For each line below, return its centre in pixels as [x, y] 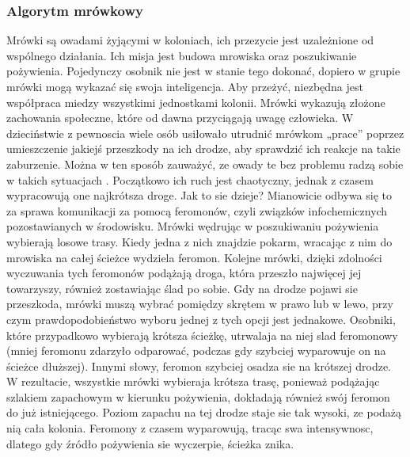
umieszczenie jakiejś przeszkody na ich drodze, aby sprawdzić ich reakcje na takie [203, 149]
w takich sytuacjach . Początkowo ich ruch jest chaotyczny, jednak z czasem [190, 179]
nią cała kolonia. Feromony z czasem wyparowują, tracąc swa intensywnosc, [190, 428]
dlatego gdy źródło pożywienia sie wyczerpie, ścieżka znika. [150, 443]
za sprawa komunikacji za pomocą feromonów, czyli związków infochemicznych [197, 210]
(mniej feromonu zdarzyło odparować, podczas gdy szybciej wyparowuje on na [196, 350]
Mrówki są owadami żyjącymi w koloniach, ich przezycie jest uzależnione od [190, 40]
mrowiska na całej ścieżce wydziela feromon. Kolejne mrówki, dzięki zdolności [194, 257]
